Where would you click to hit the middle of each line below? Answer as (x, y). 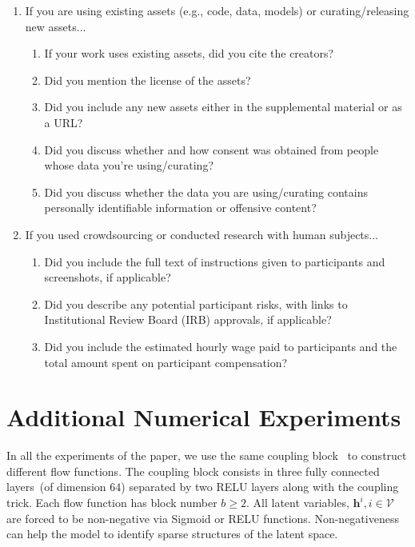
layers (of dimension (56, 487)
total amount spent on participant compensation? (166, 362)
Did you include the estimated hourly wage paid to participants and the (221, 346)
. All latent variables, (297, 502)
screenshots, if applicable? (108, 277)
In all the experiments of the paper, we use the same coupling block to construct (207, 455)
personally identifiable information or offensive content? (180, 208)
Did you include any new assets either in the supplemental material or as (223, 107)
